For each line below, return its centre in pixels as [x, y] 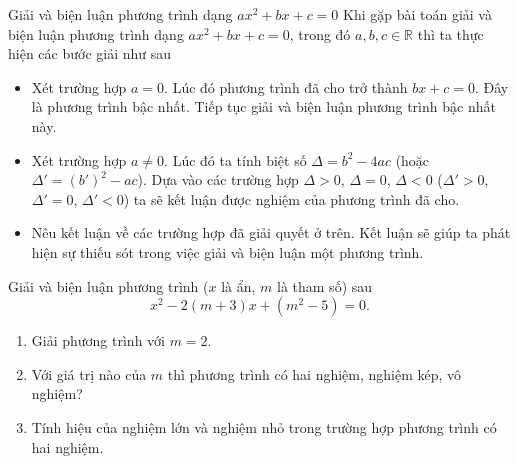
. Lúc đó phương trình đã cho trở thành [286, 86]
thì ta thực [450, 33]
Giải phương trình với [98, 340]
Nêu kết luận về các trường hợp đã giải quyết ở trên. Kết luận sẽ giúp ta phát [271, 232]
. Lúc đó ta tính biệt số [235, 159]
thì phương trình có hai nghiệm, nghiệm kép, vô [314, 373]
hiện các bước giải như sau [90, 53]
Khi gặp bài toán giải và [417, 14]
